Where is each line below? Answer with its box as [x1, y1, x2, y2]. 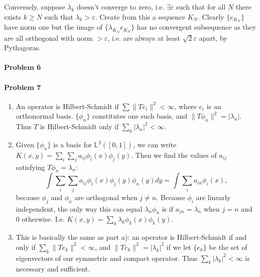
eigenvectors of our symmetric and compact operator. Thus [16, 252, 198, 263]
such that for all [176, 2, 226, 12]
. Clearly [197, 11, 224, 22]
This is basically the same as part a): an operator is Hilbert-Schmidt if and [16, 232, 247, 242]
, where [174, 101, 197, 111]
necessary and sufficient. [16, 263, 90, 274]
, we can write [133, 139, 177, 150]
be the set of [209, 241, 247, 252]
